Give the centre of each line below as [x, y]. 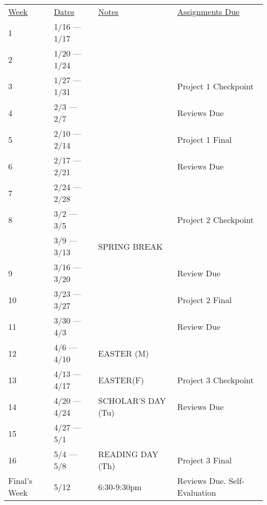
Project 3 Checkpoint [216, 380]
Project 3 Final [205, 460]
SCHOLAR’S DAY [132, 400]
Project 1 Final [205, 139]
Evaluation [197, 492]
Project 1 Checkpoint [216, 86]
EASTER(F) [121, 380]
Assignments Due [208, 12]
